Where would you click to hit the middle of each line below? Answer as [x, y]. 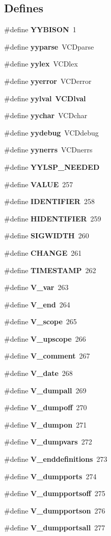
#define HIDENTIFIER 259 [53, 218]
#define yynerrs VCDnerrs [48, 150]
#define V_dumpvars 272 [48, 442]
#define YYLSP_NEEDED [52, 166]
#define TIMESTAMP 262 [50, 270]
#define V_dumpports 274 [50, 476]
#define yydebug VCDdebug [51, 132]
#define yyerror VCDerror [48, 81]
